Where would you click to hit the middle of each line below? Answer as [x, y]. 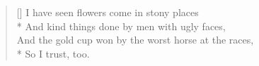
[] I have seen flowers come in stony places [108, 12]
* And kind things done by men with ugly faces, [121, 26]
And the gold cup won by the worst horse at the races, [135, 40]
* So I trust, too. [53, 53]
